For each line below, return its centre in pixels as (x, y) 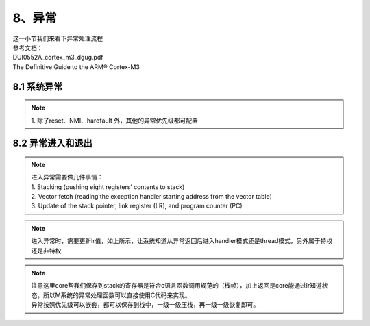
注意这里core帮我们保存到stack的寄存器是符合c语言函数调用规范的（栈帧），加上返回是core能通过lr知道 (176, 286)
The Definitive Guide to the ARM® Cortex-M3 (76, 67)
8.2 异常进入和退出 (52, 143)
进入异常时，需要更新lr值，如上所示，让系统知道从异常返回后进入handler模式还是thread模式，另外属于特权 (182, 241)
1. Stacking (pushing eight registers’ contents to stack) (108, 187)
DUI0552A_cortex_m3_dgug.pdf (58, 58)
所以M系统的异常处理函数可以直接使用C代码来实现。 (117, 295)
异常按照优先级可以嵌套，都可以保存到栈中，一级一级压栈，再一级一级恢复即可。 (145, 305)
